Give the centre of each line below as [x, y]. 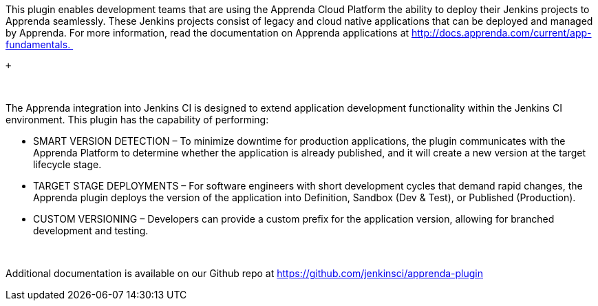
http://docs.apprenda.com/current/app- [502, 33]
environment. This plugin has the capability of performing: [137, 120]
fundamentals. [38, 44]
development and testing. [91, 231]
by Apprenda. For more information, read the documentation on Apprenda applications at [207, 33]
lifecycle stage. [67, 164]
